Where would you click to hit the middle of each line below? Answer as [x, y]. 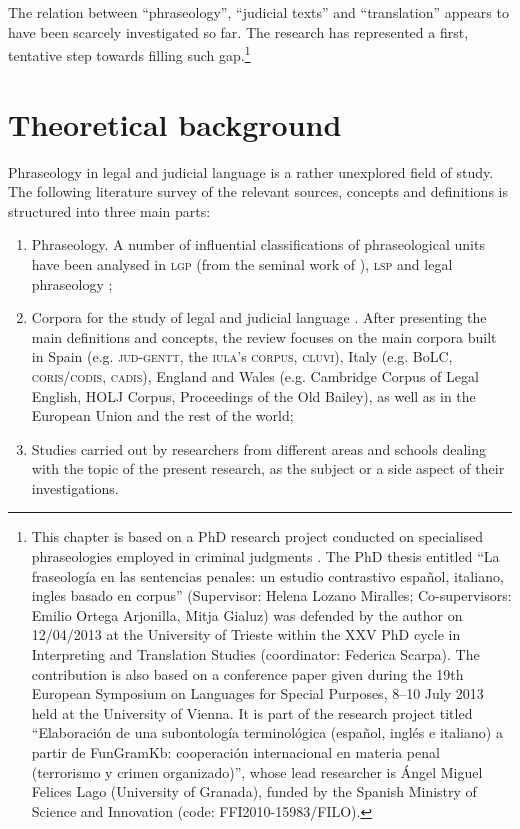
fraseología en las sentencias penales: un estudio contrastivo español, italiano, [267, 575]
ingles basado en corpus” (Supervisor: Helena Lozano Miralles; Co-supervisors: [271, 595]
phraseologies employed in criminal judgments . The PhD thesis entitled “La [265, 556]
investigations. [75, 487]
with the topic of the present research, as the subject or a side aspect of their [268, 468]
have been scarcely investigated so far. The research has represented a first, [238, 31]
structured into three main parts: [109, 210]
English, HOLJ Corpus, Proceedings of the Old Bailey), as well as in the [253, 395]
